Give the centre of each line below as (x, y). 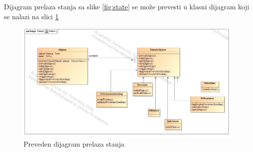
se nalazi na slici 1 (31, 16)
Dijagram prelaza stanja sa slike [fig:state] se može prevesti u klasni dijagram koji (127, 6)
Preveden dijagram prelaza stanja (74, 144)
